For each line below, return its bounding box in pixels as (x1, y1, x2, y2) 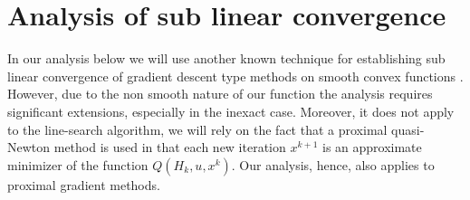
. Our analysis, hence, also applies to (231, 155, 435, 174)
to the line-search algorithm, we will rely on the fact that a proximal (7, 119, 388, 138)
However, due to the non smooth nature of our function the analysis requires (7, 84, 433, 103)
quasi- (391, 119, 425, 138)
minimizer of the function (7, 155, 149, 174)
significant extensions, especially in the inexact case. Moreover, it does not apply (7, 101, 455, 120)
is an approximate (321, 138, 422, 157)
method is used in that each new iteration (53, 138, 286, 157)
